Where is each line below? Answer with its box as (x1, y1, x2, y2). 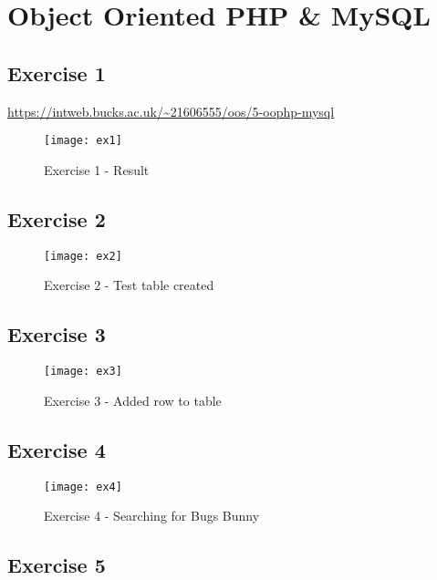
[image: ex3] (44, 365, 122, 378)
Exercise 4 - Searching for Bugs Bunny (44, 506, 260, 525)
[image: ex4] (44, 480, 122, 493)
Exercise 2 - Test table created (44, 275, 214, 295)
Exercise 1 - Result (44, 160, 150, 179)
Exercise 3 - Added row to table (44, 390, 222, 409)
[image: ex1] (44, 134, 122, 148)
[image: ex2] (44, 249, 122, 263)
